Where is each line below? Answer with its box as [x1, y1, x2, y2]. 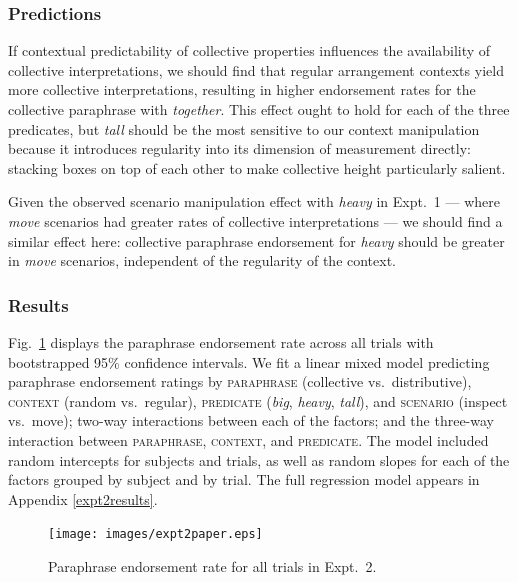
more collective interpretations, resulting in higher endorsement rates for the [8, 79, 476, 100]
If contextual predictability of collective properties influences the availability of [8, 40, 491, 61]
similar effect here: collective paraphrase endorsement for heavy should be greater [8, 230, 505, 251]
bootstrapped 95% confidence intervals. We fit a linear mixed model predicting [8, 351, 490, 372]
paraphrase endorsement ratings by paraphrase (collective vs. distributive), [8, 371, 472, 392]
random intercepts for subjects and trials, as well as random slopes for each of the [8, 449, 510, 470]
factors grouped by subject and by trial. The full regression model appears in [8, 469, 480, 490]
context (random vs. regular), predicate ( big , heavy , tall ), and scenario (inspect [8, 390, 508, 411]
